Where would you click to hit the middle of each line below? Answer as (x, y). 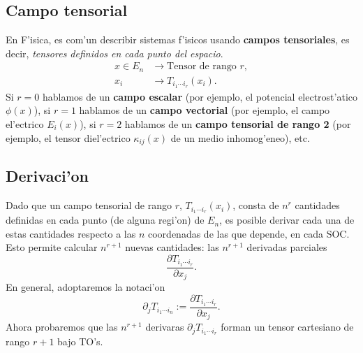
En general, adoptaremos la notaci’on (86, 287)
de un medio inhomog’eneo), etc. (240, 137)
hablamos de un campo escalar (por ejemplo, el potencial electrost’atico (200, 96)
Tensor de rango (202, 67)
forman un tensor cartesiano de (287, 327)
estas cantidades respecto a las (71, 233)
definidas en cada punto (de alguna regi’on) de (105, 220)
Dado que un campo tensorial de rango (89, 205)
